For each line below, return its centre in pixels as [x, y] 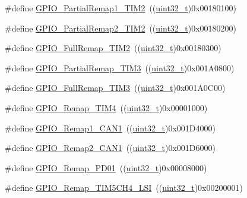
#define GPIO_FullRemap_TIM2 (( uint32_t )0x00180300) [113, 48]
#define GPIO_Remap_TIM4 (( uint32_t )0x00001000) [106, 107]
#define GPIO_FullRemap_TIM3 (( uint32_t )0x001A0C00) [115, 88]
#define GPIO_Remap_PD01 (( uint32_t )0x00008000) [106, 167]
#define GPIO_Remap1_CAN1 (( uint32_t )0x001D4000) [110, 128]
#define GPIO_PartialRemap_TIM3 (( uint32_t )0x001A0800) [120, 67]
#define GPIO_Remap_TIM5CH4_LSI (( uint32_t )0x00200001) [124, 188]
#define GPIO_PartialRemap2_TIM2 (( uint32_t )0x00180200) [121, 28]
